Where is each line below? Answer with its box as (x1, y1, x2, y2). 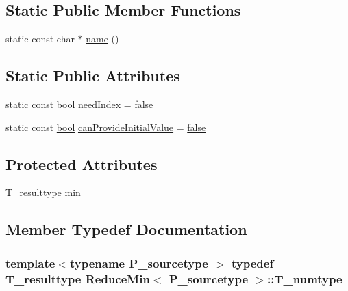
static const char (5, 31, 75, 46)
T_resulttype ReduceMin (5, 270, 150, 287)
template (5, 254, 55, 271)
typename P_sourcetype (69, 254, 208, 271)
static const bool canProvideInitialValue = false (5, 120, 206, 134)
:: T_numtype (267, 270, 343, 287)
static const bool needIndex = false (5, 97, 153, 111)
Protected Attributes (5, 153, 158, 174)
